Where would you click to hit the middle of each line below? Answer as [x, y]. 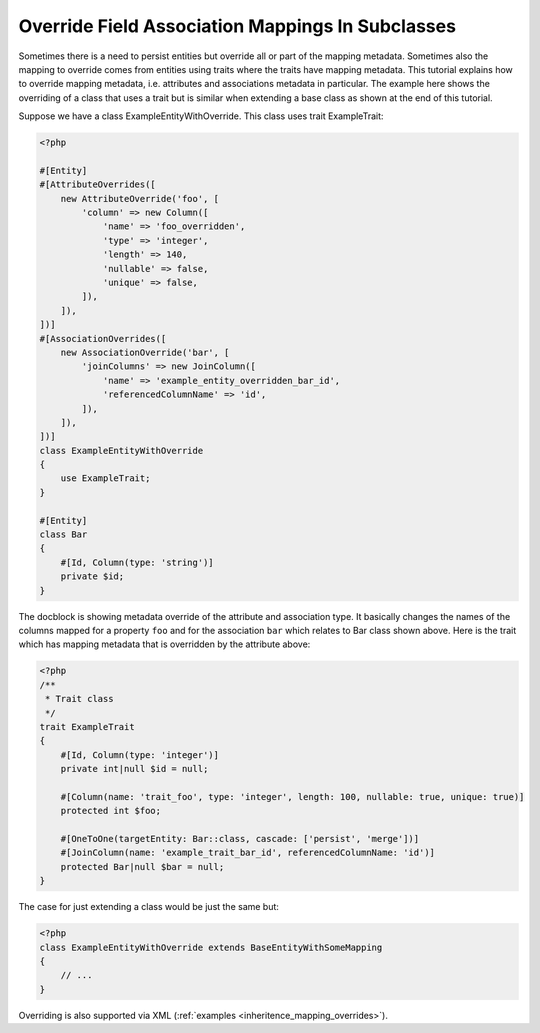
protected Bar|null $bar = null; [142, 866]
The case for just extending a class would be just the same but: [149, 907]
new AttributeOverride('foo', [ [140, 198]
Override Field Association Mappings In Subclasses [237, 26]
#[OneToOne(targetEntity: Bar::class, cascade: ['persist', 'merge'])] [240, 839]
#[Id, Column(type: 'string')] [137, 562]
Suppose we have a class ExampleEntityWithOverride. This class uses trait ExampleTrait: [201, 116]
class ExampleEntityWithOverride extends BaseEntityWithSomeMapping [211, 947]
